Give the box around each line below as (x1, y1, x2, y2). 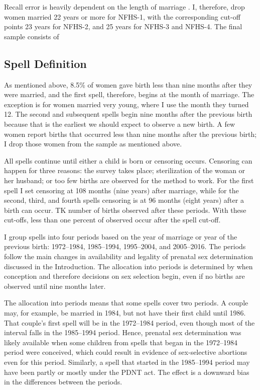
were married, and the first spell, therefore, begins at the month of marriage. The (4, 89, 254, 100)
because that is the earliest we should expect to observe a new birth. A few (4, 118, 235, 129)
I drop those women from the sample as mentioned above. (4, 138, 182, 149)
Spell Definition (4, 55, 87, 71)
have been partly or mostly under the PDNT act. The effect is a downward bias (4, 366, 249, 377)
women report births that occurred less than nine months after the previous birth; (4, 128, 257, 139)
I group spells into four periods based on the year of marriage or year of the (4, 231, 237, 242)
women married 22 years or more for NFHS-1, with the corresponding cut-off (4, 11, 240, 22)
